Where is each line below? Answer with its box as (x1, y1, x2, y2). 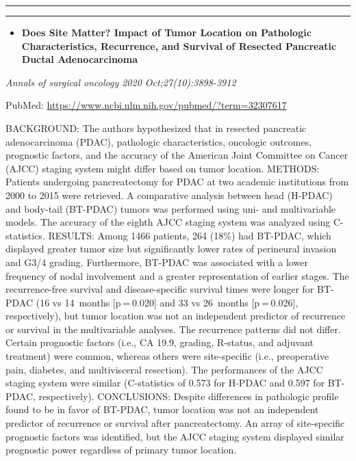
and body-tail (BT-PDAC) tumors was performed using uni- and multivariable (5, 201, 336, 215)
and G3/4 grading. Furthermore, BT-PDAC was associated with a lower (5, 254, 308, 269)
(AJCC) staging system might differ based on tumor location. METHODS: (5, 161, 320, 175)
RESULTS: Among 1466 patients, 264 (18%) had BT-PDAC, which (48, 228, 331, 242)
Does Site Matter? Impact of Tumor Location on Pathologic (21, 25, 311, 39)
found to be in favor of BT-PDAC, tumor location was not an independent (5, 402, 319, 417)
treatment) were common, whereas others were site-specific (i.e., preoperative (5, 349, 329, 363)
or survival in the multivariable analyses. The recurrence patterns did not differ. (5, 321, 341, 336)
